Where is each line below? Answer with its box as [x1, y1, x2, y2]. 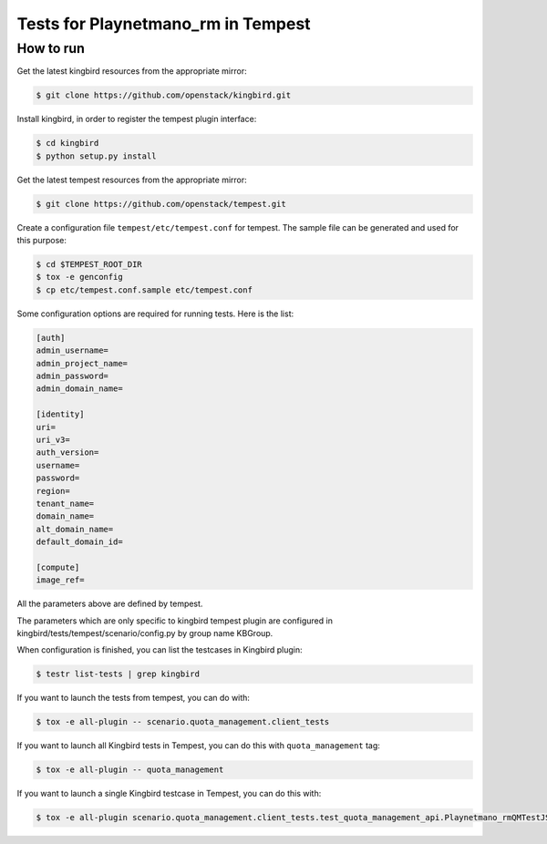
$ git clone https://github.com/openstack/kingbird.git [36, 90, 292, 100]
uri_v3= [36, 434, 70, 445]
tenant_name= [36, 498, 95, 509]
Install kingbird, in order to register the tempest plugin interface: [16, 114, 257, 125]
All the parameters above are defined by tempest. [16, 598, 203, 610]
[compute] [36, 561, 80, 572]
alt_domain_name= [36, 524, 114, 534]
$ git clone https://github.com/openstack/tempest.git [36, 199, 286, 209]
